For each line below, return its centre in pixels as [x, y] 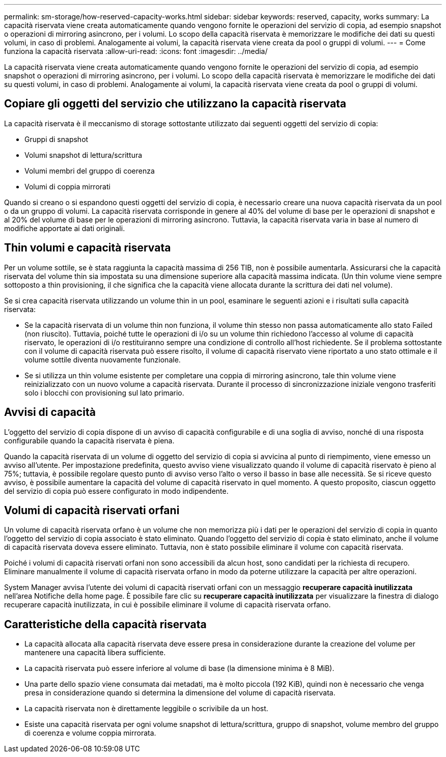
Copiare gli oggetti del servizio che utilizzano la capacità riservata [175, 104]
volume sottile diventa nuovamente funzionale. [103, 359]
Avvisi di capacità [50, 412]
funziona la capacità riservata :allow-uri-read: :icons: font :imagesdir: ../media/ [136, 51]
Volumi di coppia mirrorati [67, 186]
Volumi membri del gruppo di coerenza [90, 171]
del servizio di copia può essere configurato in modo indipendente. [116, 491]
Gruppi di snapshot [57, 139]
